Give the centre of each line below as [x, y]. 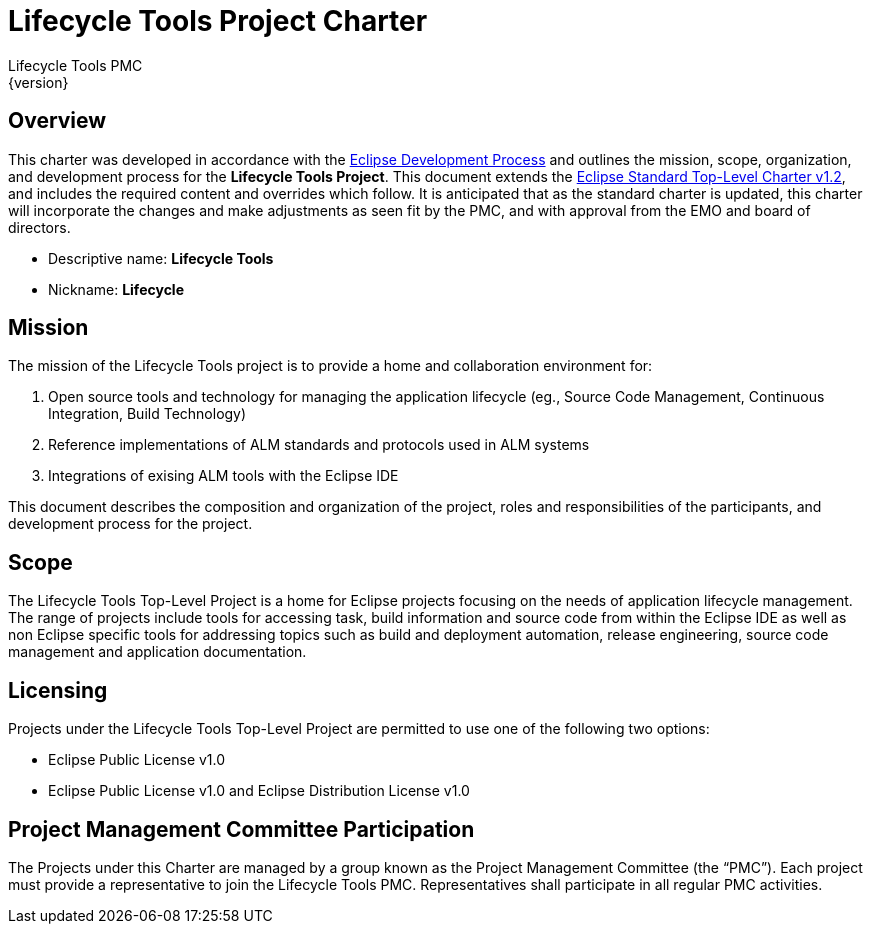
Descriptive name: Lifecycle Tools [161, 258]
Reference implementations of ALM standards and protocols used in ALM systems [319, 445]
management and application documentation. [157, 652]
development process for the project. [130, 524]
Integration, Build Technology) [147, 414]
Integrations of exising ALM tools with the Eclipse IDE [223, 476]
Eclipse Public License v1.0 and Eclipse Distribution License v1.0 [259, 791]
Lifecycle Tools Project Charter [218, 21]
